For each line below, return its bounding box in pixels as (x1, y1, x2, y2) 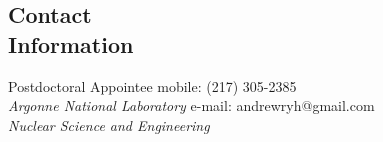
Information (8, 28, 134, 59)
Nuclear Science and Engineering (8, 114, 210, 135)
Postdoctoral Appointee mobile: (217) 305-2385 (8, 75, 297, 96)
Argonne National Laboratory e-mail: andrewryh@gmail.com (8, 95, 375, 116)
